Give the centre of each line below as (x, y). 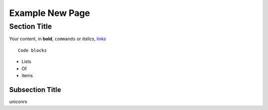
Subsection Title (35, 90)
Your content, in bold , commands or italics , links (58, 39)
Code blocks (33, 50)
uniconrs (18, 102)
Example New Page (50, 13)
